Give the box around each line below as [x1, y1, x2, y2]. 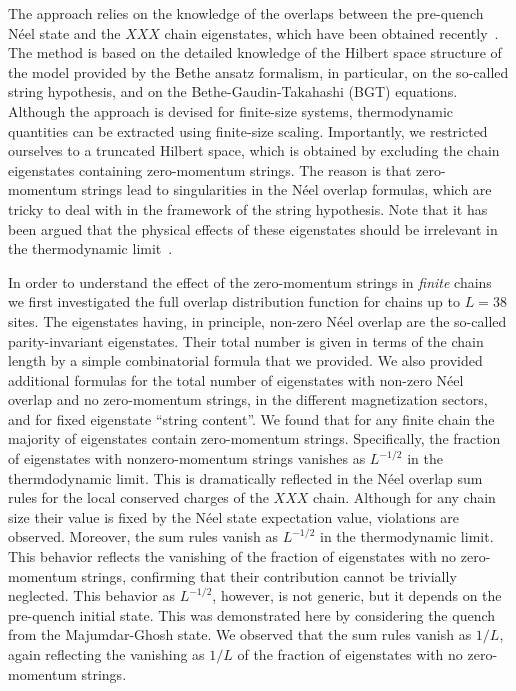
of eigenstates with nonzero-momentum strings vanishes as [8, 448, 366, 469]
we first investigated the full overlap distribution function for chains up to [8, 291, 461, 312]
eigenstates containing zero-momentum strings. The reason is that [8, 159, 412, 180]
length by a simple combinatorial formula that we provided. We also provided [8, 350, 483, 371]
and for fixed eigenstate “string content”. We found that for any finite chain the [8, 408, 495, 429]
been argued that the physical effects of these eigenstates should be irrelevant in [8, 218, 498, 239]
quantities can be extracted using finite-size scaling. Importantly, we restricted [8, 120, 488, 141]
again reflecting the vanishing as [8, 644, 205, 664]
